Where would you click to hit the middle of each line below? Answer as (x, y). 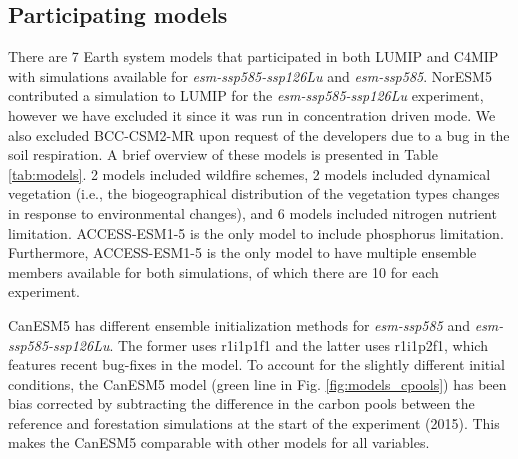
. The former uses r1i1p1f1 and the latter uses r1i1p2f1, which (298, 344)
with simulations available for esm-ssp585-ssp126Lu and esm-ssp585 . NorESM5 (250, 75)
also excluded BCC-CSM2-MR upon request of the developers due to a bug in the (259, 134)
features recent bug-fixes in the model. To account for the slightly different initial (256, 364)
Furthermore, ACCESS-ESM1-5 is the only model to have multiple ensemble (242, 252)
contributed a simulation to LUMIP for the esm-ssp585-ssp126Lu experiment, (246, 95)
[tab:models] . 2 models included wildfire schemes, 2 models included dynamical (249, 173)
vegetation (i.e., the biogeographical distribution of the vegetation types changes (254, 193)
